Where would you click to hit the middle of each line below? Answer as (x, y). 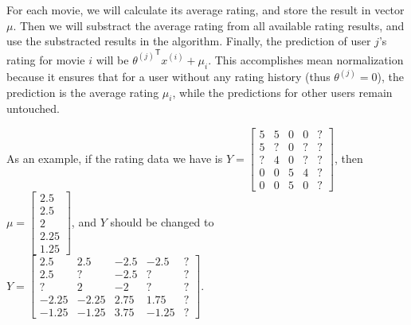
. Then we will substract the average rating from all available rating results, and (209, 25)
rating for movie (46, 59)
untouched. (33, 108)
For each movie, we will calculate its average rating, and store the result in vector (205, 10)
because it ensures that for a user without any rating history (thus (168, 76)
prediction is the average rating (83, 92)
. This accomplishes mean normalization (306, 59)
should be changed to (162, 221)
